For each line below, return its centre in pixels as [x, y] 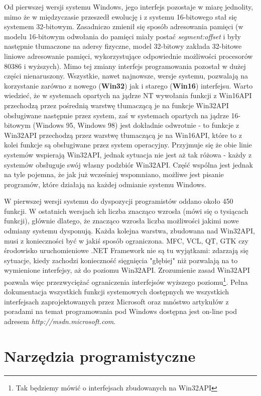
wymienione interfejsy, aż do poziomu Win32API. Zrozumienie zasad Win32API [127, 270]
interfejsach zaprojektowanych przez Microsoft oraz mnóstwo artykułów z [116, 301]
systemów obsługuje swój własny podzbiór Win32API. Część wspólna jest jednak [128, 164]
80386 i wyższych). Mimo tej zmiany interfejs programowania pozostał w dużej [125, 66]
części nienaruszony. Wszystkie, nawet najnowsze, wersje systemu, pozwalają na [126, 76]
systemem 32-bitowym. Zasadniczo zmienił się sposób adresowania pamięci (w [124, 26]
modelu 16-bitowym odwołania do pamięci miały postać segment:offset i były [122, 36]
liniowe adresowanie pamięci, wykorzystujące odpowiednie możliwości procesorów [128, 56]
